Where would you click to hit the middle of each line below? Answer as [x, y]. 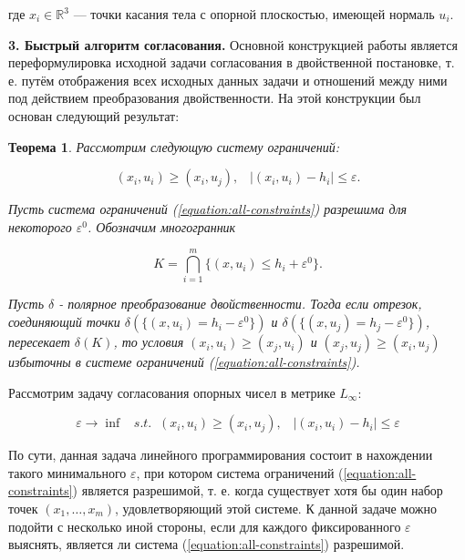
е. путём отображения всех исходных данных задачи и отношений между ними [228, 80]
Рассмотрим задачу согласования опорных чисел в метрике [172, 392]
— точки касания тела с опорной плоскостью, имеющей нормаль [254, 14]
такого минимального [67, 472]
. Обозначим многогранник [161, 226]
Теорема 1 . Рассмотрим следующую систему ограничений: [174, 146]
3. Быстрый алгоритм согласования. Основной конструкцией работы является [233, 44]
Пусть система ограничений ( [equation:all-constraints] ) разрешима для [208, 209]
